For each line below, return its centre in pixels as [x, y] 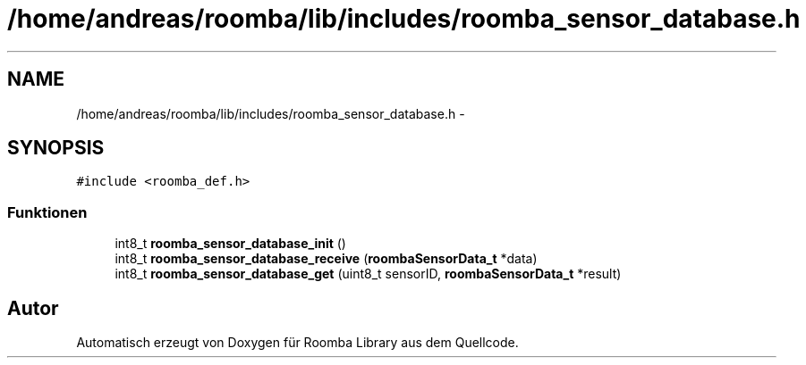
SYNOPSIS [56, 148]
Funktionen [47, 212]
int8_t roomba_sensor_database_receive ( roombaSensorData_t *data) [326, 259]
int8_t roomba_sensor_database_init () [230, 244]
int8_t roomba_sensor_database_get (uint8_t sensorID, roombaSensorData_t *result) [368, 274]
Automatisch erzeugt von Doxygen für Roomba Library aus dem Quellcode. [297, 343]
